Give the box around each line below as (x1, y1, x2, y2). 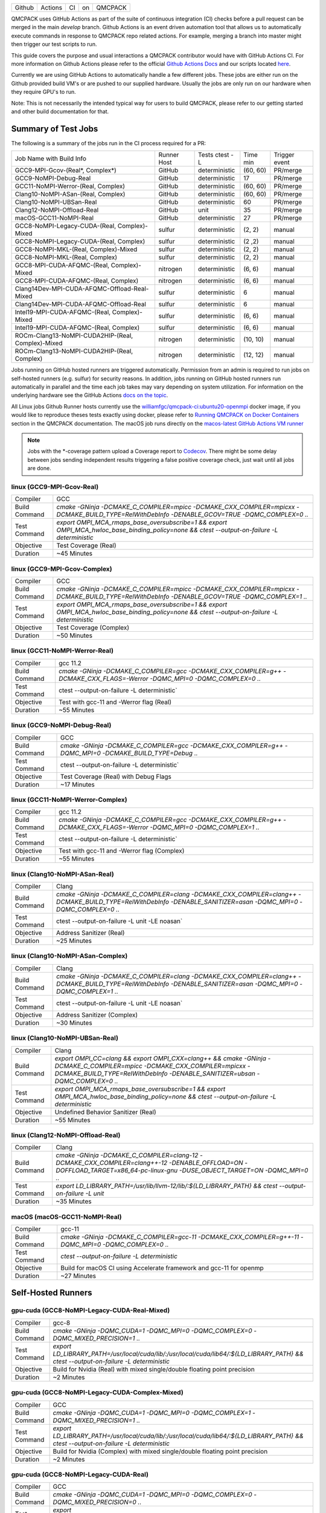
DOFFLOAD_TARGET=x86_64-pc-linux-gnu (56, 1166, 178, 1175)
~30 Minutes (56, 1019, 93, 1027)
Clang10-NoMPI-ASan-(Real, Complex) (14, 190, 126, 199)
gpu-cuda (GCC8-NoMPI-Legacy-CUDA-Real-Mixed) (11, 1306, 170, 1314)
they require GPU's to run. (11, 88, 77, 96)
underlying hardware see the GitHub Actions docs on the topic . (11, 392, 168, 399)
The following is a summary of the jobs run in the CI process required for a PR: (11, 139, 206, 146)
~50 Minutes (56, 631, 93, 640)
